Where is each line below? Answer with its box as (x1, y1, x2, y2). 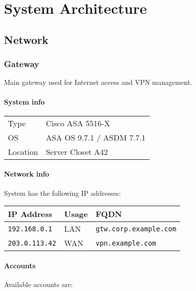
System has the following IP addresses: (4, 187, 121, 198)
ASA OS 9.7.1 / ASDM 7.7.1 (46, 131, 146, 143)
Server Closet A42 (46, 145, 108, 157)
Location (8, 145, 38, 157)
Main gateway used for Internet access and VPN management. (4, 77, 193, 87)
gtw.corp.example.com (96, 224, 176, 233)
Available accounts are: (4, 279, 73, 289)
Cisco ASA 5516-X (46, 117, 110, 129)
